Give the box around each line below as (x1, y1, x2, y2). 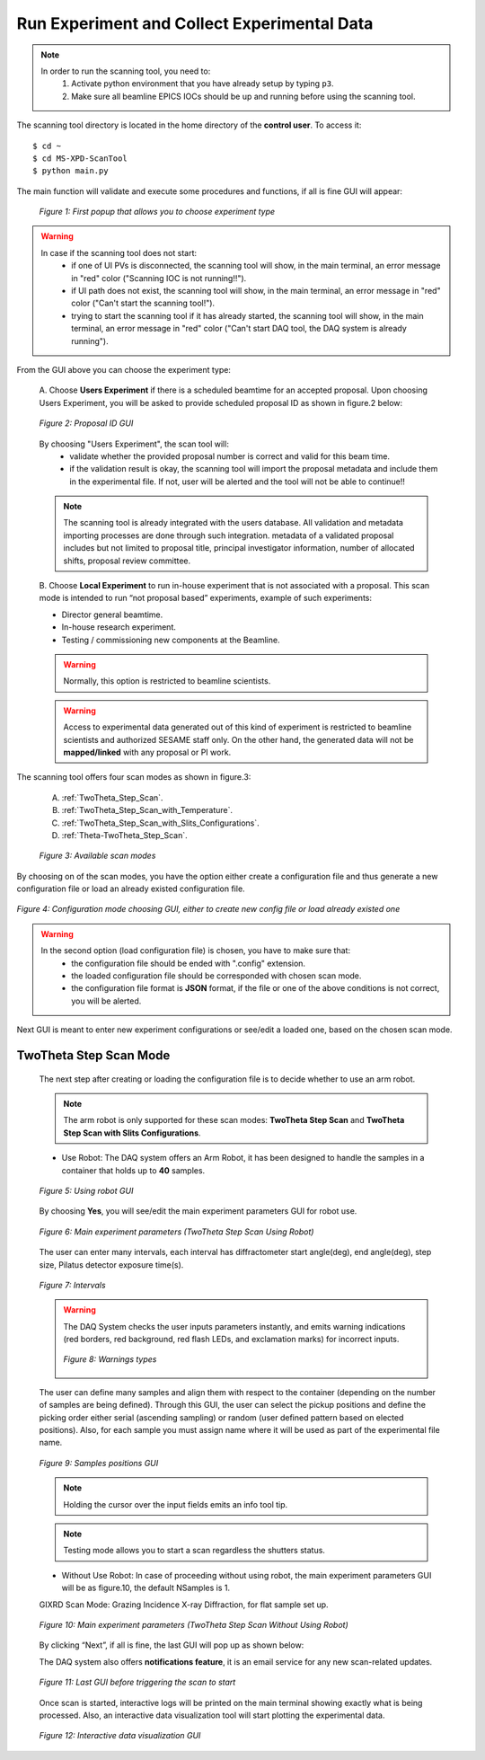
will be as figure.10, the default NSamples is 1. (61, 1582, 231, 1594)
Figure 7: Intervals (39, 1279, 107, 1290)
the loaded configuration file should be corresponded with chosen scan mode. (71, 970, 362, 981)
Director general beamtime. (61, 609, 163, 620)
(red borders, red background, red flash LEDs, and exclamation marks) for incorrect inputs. (63, 1334, 400, 1345)
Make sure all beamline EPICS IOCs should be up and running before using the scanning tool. (71, 91, 417, 102)
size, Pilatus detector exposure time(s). (39, 1259, 184, 1270)
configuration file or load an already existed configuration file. (16, 883, 246, 894)
